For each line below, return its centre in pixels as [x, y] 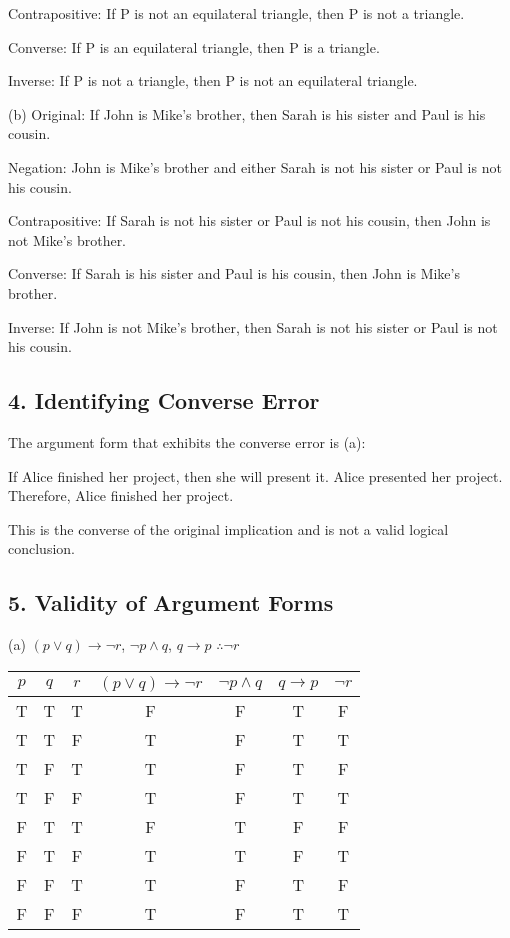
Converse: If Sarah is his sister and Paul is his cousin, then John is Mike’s [234, 273]
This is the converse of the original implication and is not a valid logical [228, 528]
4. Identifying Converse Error [164, 400]
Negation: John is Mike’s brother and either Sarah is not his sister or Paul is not [255, 166]
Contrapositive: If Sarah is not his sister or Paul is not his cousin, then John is [249, 220]
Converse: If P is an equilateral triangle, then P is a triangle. [194, 46]
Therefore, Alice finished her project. [121, 495]
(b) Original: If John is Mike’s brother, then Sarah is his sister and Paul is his [247, 113]
